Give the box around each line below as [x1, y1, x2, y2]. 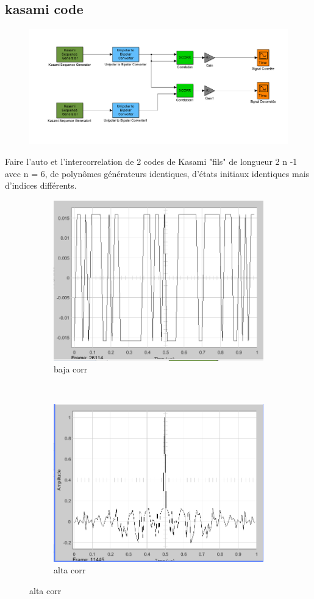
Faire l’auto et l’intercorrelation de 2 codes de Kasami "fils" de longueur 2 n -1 [5, 155, 298, 168]
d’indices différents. [5, 179, 77, 192]
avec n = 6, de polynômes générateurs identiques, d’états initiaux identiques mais [5, 167, 310, 180]
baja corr [54, 363, 88, 376]
